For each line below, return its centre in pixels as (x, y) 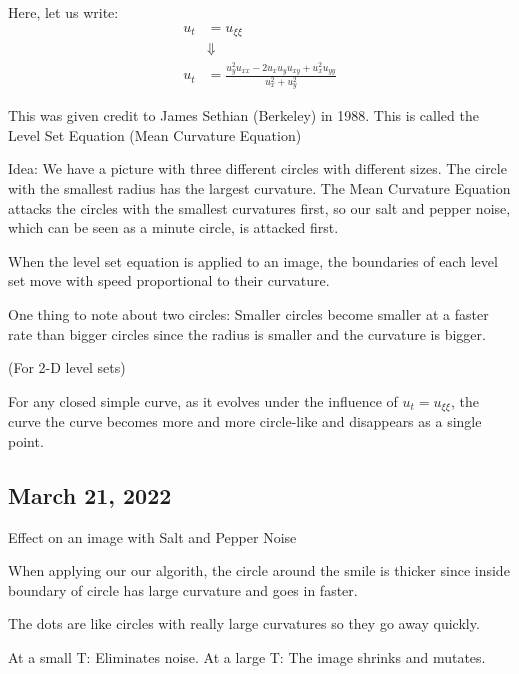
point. (26, 440)
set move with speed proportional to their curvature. (169, 280)
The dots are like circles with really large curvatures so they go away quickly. (244, 623)
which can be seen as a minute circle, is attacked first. (173, 227)
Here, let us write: (63, 12)
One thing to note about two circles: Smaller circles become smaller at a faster (248, 314)
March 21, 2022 (90, 494)
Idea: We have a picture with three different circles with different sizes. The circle (257, 168)
